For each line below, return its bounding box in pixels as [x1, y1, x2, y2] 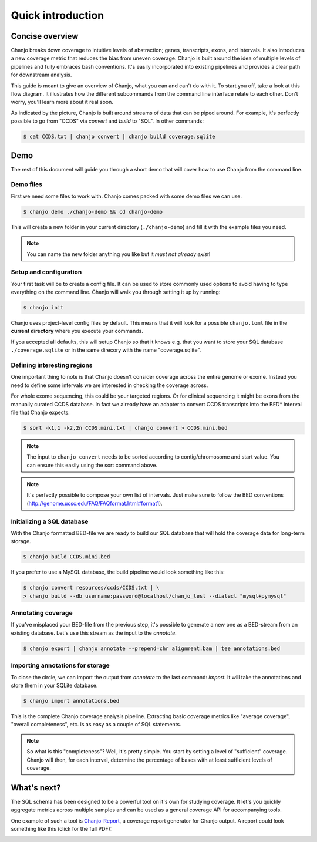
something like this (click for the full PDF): [11, 825, 112, 832]
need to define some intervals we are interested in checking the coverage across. [11, 382, 208, 389]
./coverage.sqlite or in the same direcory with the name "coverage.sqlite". [11, 346, 201, 353]
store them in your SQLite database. [11, 682, 98, 689]
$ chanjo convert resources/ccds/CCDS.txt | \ [23, 584, 160, 591]
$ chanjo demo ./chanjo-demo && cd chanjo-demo [23, 208, 163, 215]
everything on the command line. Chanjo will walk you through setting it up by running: [11, 288, 221, 296]
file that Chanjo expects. [11, 409, 70, 416]
